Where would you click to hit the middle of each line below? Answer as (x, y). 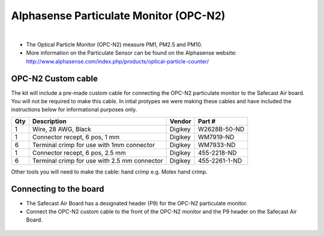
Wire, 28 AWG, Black (61, 129)
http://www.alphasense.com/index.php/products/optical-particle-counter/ (118, 61)
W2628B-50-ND (221, 129)
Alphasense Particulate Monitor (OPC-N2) (118, 16)
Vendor (180, 121)
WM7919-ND (216, 137)
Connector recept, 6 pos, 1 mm (76, 137)
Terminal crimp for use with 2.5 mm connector (97, 160)
